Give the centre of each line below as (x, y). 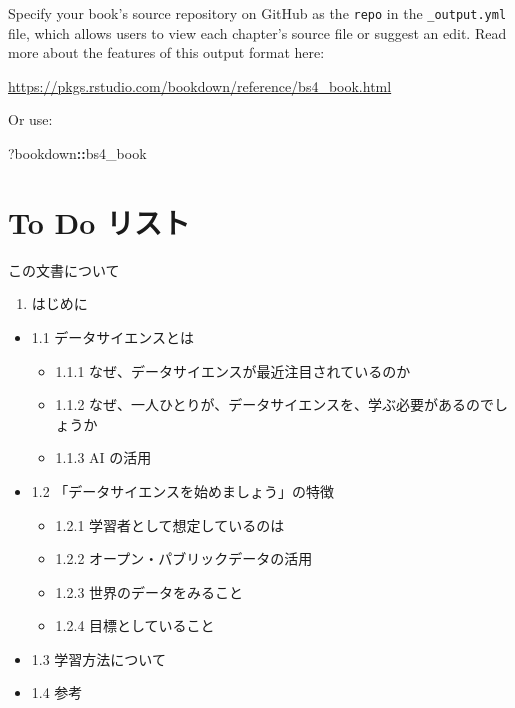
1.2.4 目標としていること (135, 625)
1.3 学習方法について (98, 658)
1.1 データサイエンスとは (112, 336)
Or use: (30, 119)
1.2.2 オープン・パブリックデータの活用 (184, 558)
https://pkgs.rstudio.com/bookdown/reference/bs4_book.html (200, 85)
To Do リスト (99, 221)
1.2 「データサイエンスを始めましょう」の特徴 (182, 490)
